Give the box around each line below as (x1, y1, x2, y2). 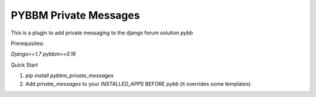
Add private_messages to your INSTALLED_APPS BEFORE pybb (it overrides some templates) (25, 80, 251, 87)
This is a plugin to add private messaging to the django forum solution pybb (11, 29, 193, 36)
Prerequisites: (11, 40, 44, 47)
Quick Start (11, 61, 38, 68)
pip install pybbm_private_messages (25, 72, 114, 79)
